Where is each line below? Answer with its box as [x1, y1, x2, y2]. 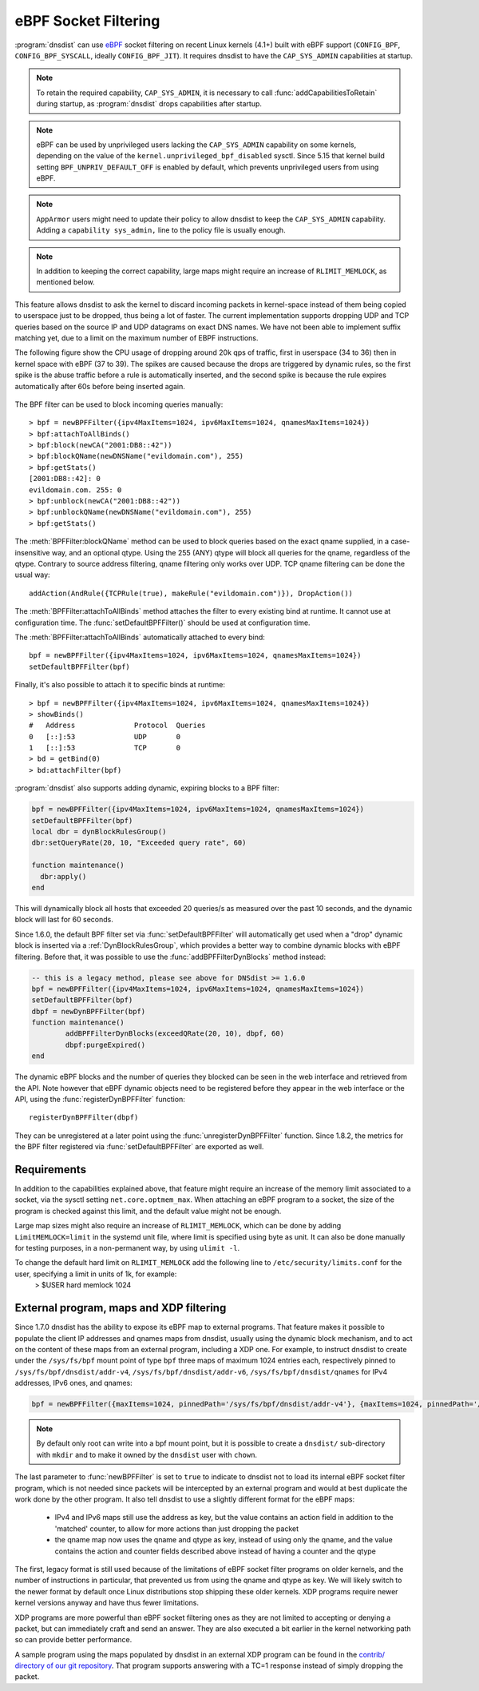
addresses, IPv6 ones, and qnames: [14, 1379, 133, 1388]
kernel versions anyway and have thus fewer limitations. [14, 1598, 200, 1608]
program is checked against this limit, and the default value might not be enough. [14, 1206, 282, 1216]
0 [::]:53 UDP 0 [29, 732, 181, 741]
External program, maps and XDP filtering [14, 1301, 227, 1315]
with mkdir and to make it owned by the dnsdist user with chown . [36, 1450, 258, 1459]
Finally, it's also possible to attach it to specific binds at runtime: [14, 680, 225, 690]
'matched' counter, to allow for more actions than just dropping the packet [54, 1523, 299, 1534]
